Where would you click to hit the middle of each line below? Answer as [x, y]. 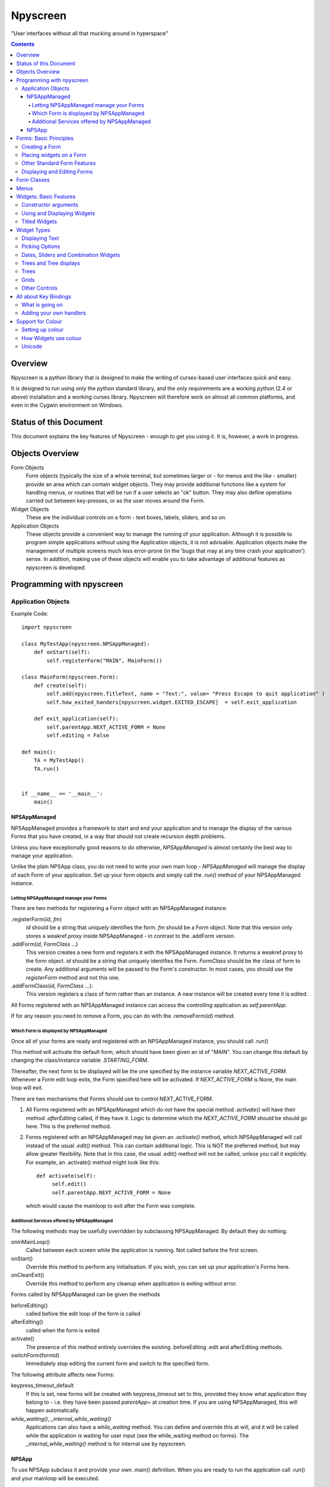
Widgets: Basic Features [46, 196]
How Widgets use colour [52, 338]
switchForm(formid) [35, 1355]
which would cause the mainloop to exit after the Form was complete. [111, 1206]
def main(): [39, 752]
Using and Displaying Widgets [58, 213]
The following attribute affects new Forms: [63, 1375]
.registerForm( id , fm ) [37, 919]
